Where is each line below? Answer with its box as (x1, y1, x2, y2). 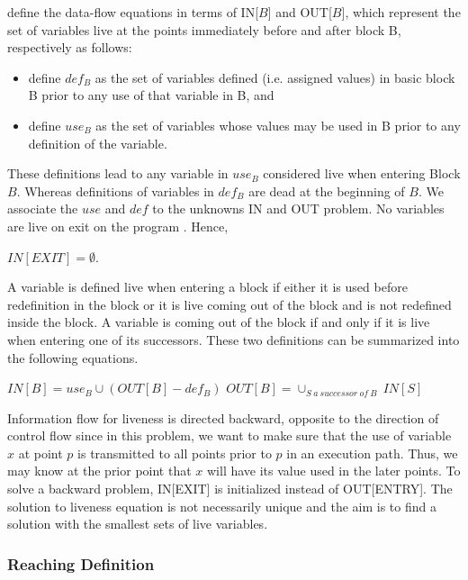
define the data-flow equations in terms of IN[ (7, 3, 259, 21)
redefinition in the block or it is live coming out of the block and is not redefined (7, 295, 452, 313)
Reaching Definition (7, 552, 155, 575)
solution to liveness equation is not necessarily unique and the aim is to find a (7, 496, 436, 515)
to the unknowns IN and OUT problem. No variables (152, 199, 445, 218)
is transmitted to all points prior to (77, 443, 272, 462)
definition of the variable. (28, 133, 167, 152)
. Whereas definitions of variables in (16, 181, 214, 200)
